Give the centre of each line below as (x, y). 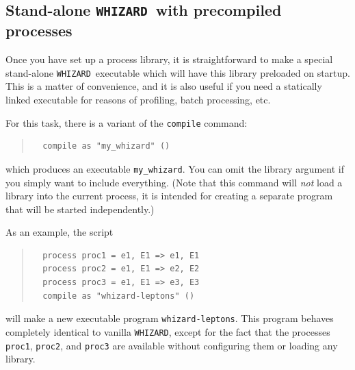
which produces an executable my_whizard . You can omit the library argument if (175, 168)
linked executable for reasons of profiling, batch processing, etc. (138, 100)
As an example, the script (60, 232)
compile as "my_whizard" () (106, 146)
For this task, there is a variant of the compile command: (127, 122)
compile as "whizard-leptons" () (119, 296)
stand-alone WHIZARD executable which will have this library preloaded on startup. (178, 72)
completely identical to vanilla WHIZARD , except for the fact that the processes (168, 331)
